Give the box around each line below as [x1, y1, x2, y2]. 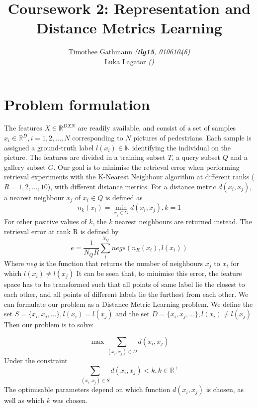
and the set [115, 308, 150, 319]
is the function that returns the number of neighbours [39, 258, 203, 269]
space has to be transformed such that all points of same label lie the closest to [4, 279, 245, 289]
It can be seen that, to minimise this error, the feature [76, 268, 242, 278]
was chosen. [52, 395, 88, 406]
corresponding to [72, 133, 123, 143]
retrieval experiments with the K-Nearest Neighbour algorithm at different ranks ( [4, 171, 255, 182]
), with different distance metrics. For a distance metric [47, 181, 216, 191]
